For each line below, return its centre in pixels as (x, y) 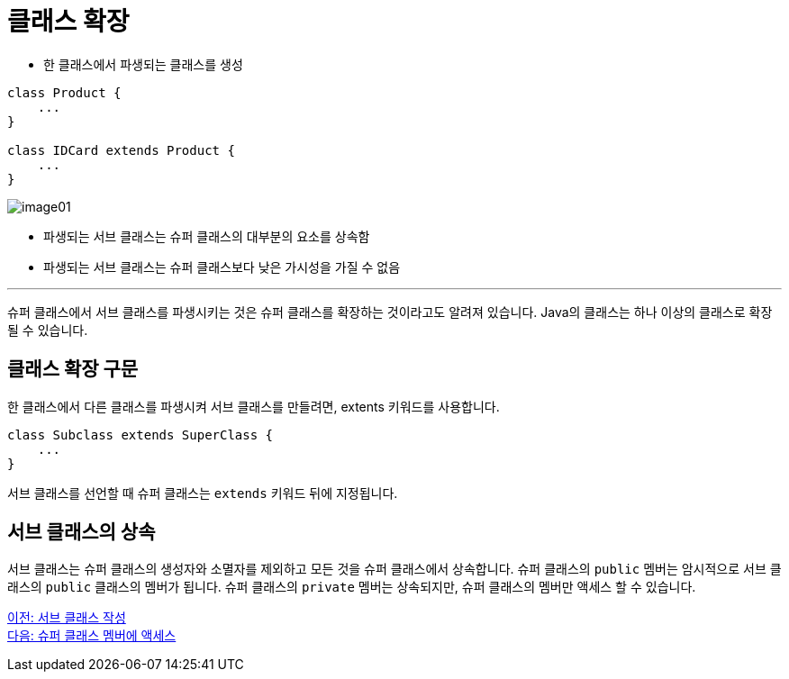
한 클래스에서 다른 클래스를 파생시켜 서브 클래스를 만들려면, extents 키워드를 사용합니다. (254, 406)
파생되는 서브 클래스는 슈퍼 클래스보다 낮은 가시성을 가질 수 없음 (222, 267)
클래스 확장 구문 (73, 369)
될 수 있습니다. (48, 330)
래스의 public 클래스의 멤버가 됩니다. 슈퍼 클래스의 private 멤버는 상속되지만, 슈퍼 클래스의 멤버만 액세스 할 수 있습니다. (352, 587)
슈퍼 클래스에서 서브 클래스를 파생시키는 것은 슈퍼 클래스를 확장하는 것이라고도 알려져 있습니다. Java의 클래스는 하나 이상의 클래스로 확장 (390, 312)
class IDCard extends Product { (121, 150)
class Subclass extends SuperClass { (141, 435)
